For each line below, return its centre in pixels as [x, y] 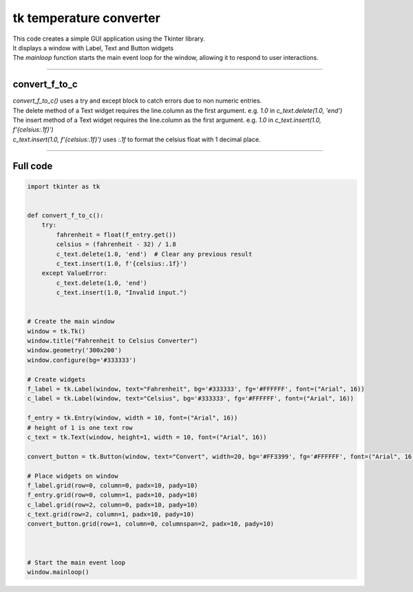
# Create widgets [56, 379]
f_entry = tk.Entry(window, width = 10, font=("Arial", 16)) [133, 418]
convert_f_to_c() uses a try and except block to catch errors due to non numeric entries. [137, 101]
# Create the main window [71, 321]
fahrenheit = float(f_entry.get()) [116, 235]
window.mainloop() [58, 572]
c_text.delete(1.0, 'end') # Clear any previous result [154, 254]
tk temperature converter [87, 18]
